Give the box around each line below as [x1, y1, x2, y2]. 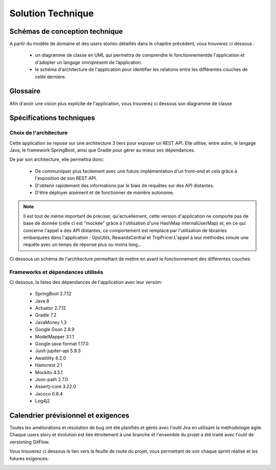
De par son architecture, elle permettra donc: [9, 156, 105, 163]
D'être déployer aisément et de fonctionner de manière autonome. [35, 189, 174, 196]
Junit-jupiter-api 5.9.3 [35, 348, 81, 354]
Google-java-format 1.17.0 [35, 341, 89, 347]
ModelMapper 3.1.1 [35, 333, 74, 339]
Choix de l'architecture [9, 129, 68, 136]
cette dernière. [35, 73, 66, 80]
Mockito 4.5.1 [35, 369, 63, 375]
